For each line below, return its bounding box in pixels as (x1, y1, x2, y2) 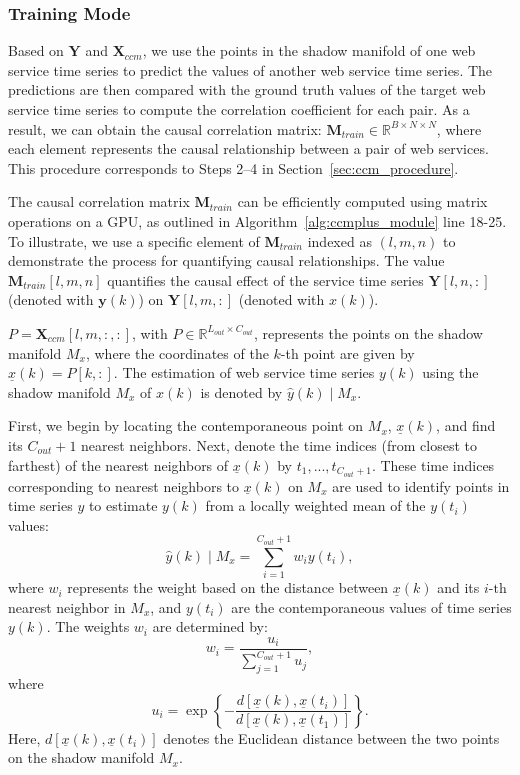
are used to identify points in (332, 475, 510, 496)
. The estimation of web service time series (113, 362, 375, 383)
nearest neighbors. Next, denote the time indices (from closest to (81, 434, 477, 455)
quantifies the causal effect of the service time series (107, 269, 424, 290)
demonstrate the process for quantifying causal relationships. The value (8, 250, 445, 271)
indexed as (307, 230, 372, 251)
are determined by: (152, 616, 268, 637)
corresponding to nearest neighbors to (8, 475, 240, 496)
